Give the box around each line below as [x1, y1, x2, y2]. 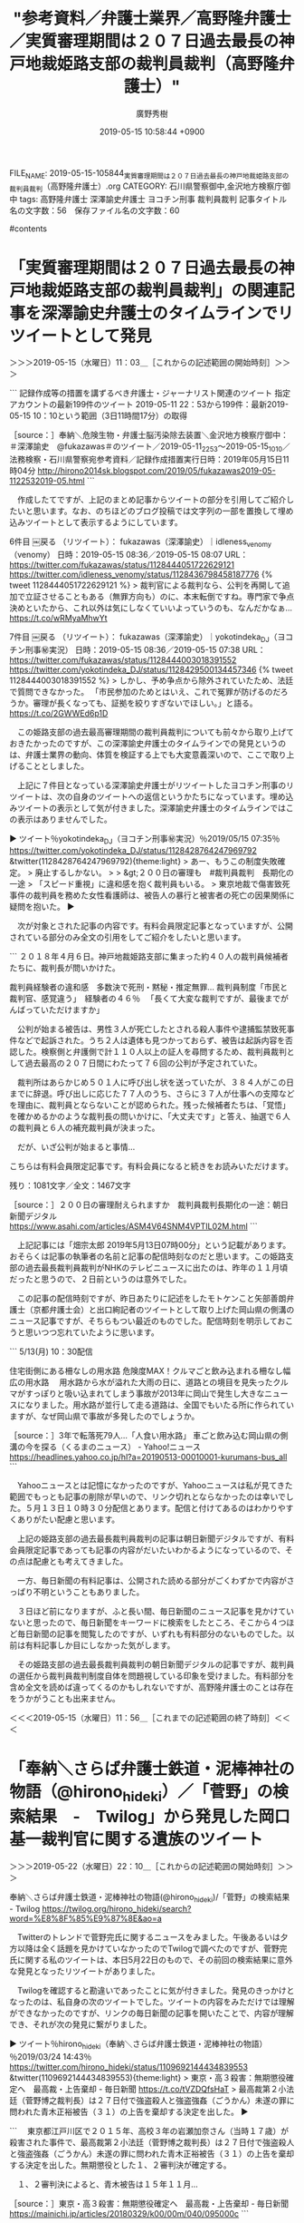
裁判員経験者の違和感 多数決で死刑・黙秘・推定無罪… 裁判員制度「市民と [9, 981, 289, 992]
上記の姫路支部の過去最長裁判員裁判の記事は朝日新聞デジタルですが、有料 [16, 1533, 295, 1544]
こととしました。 [24, 760, 89, 771]
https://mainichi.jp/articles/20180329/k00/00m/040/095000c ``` [9, 2208, 250, 2218]
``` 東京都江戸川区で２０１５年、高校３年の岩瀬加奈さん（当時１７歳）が [9, 2125, 290, 2136]
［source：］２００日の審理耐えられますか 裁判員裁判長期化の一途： [9, 1199, 273, 1210]
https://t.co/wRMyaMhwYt [9, 613, 108, 624]
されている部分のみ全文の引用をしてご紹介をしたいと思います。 [9, 931, 246, 942]
